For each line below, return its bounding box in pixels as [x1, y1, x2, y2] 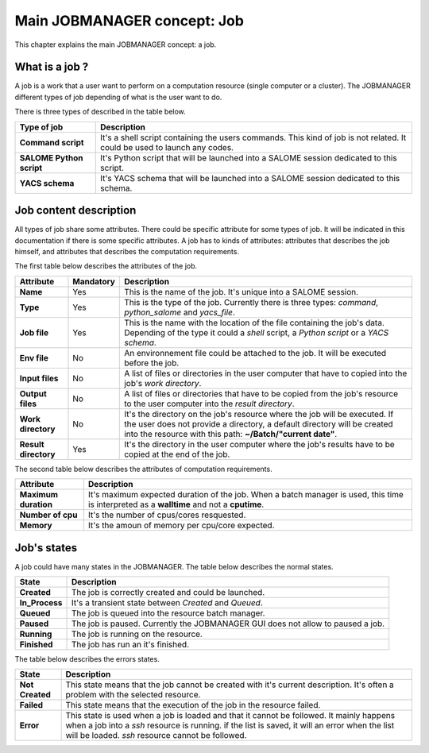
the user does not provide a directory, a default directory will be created [124, 418, 393, 429]
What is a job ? [14, 60, 89, 74]
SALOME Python [19, 152, 83, 163]
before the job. [124, 357, 180, 369]
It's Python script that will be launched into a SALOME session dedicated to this [100, 152, 397, 163]
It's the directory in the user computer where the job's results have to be [124, 438, 395, 450]
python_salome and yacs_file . [124, 307, 236, 318]
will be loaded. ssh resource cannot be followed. [65, 730, 247, 741]
